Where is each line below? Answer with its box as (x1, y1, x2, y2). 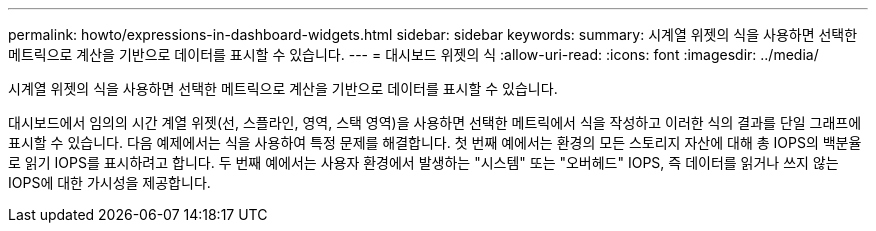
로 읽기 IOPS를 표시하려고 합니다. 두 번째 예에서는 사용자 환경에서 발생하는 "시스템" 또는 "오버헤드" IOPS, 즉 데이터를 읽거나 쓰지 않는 (8, 154, 839, 171)
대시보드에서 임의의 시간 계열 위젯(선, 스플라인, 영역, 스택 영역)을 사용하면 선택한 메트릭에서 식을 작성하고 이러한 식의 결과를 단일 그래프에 (8, 114, 862, 131)
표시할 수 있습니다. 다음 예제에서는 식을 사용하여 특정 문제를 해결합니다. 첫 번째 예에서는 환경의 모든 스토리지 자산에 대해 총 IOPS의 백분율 (8, 134, 862, 151)
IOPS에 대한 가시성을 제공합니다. (8, 174, 211, 191)
